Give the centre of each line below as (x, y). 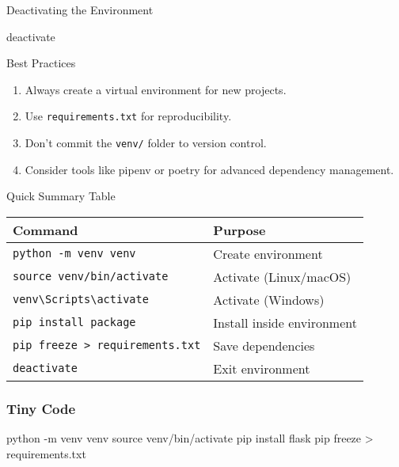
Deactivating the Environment (80, 9)
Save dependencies (264, 345)
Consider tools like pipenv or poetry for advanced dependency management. (209, 169)
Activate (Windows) (269, 299)
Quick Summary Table (61, 196)
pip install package (74, 323)
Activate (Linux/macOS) (282, 276)
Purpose (239, 230)
